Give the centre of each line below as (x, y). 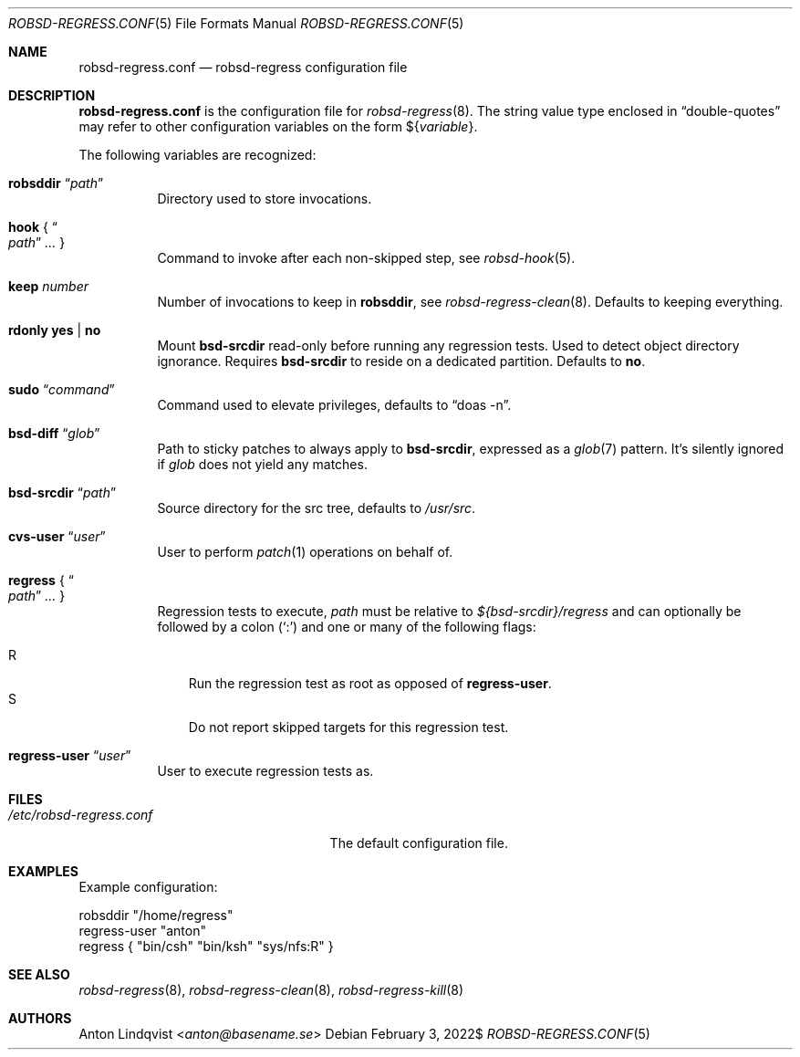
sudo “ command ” (62, 389)
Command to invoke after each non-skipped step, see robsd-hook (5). (366, 258)
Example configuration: (148, 887)
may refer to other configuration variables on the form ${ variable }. (278, 126)
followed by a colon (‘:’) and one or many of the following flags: (347, 627)
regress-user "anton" (142, 931)
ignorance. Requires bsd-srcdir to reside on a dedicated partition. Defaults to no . (401, 361)
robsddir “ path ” (56, 183)
